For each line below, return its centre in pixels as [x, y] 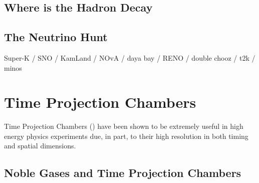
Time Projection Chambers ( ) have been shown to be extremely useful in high [124, 126]
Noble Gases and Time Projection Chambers [123, 173]
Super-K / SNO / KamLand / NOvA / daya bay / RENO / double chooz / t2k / [130, 57]
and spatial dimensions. [40, 146]
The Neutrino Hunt [56, 37]
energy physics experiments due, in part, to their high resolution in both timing [126, 136]
